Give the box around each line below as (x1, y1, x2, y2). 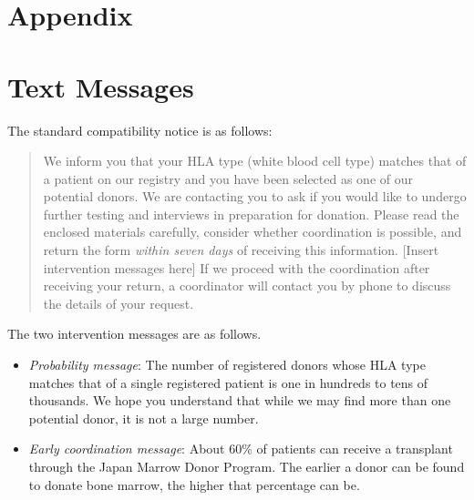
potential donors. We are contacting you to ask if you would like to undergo (43, 187, 467, 206)
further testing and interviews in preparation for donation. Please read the (43, 204, 459, 223)
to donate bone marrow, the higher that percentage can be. (28, 474, 360, 494)
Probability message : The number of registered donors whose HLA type (28, 355, 426, 374)
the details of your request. (43, 293, 194, 312)
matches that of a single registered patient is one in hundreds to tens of (28, 372, 428, 392)
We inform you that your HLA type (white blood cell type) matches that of (43, 151, 467, 170)
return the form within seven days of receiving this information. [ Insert (43, 240, 439, 260)
